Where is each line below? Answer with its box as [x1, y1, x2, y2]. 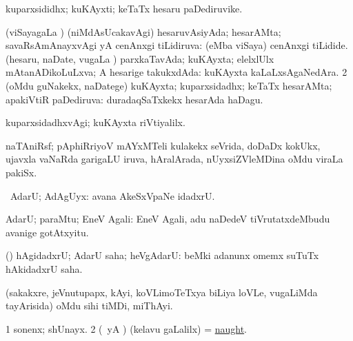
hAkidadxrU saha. [6, 261, 83, 276]
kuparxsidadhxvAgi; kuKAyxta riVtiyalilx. [6, 115, 185, 130]
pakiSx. [6, 165, 37, 179]
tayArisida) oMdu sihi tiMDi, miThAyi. [6, 298, 173, 313]
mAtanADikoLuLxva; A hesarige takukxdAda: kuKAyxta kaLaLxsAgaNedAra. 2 [6, 65, 347, 79]
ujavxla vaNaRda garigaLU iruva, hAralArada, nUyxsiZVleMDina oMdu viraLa [6, 152, 343, 166]
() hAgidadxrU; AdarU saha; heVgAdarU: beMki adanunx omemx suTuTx [6, 248, 319, 262]
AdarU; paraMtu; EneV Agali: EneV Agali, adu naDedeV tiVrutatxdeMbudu [6, 211, 330, 226]
